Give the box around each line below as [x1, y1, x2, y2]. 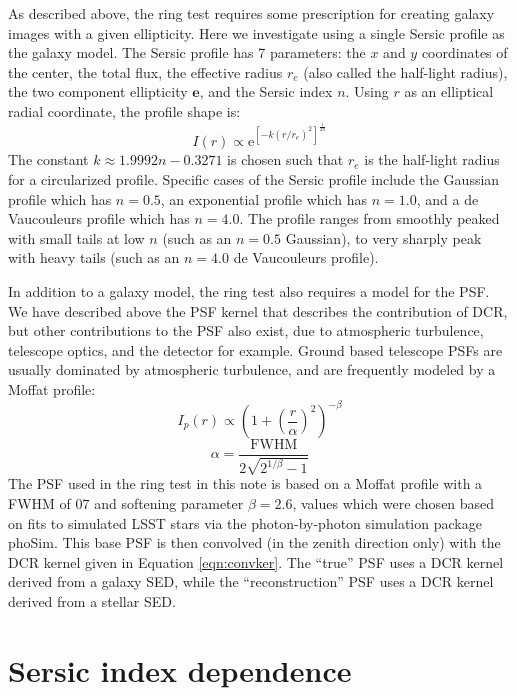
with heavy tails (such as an [8, 247, 180, 268]
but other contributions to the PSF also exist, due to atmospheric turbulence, [8, 320, 484, 341]
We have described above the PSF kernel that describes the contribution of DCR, [8, 300, 508, 321]
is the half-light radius [364, 149, 500, 170]
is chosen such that [227, 149, 344, 170]
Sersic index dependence [8, 649, 352, 690]
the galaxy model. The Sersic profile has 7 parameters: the [8, 42, 366, 63]
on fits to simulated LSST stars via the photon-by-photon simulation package [8, 512, 482, 533]
